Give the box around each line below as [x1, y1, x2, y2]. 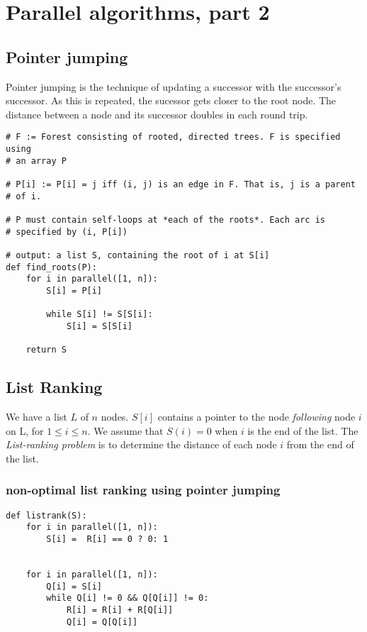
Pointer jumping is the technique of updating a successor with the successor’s [6, 79, 341, 94]
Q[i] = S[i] [46, 581, 103, 592]
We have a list [6, 409, 67, 424]
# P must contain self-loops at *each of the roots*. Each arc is [6, 214, 326, 225]
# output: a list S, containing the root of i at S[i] [6, 250, 270, 260]
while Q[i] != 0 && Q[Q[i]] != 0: [46, 593, 209, 604]
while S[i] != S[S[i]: [46, 309, 153, 320]
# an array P [6, 155, 67, 166]
